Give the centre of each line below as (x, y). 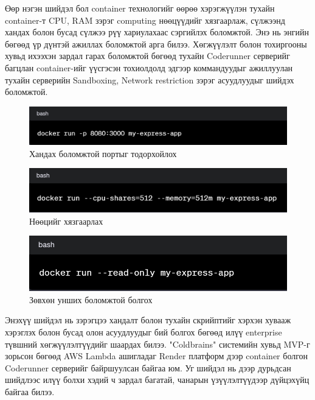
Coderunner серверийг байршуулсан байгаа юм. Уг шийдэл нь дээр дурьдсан (148, 367)
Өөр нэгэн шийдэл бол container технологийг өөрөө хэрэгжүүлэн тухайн (140, 8)
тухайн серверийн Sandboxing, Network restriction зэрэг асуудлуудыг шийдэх (150, 79)
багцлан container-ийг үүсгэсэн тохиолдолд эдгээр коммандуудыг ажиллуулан (149, 67)
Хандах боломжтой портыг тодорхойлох (103, 153)
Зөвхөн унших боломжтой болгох (91, 299)
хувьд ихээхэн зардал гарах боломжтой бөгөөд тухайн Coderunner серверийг (147, 56)
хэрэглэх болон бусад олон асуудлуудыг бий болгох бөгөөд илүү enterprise (144, 332)
